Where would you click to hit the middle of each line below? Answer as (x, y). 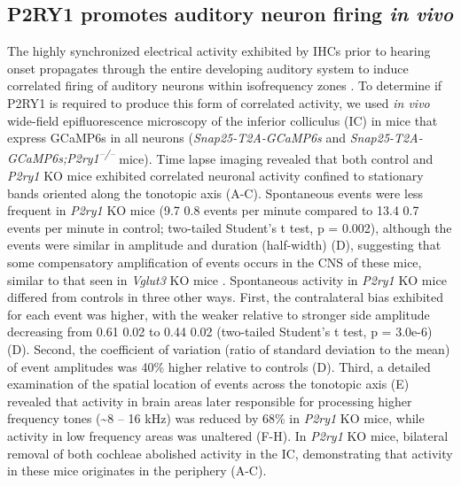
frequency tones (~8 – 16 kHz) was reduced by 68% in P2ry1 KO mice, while (216, 418)
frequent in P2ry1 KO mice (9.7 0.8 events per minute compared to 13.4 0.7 (213, 210)
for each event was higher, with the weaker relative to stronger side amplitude (219, 314)
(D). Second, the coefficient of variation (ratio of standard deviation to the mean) (229, 348)
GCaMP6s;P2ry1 (53, 158)
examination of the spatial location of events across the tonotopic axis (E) (208, 384)
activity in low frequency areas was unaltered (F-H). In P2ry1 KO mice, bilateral (228, 435)
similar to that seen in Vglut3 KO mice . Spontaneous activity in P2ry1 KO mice (227, 279)
